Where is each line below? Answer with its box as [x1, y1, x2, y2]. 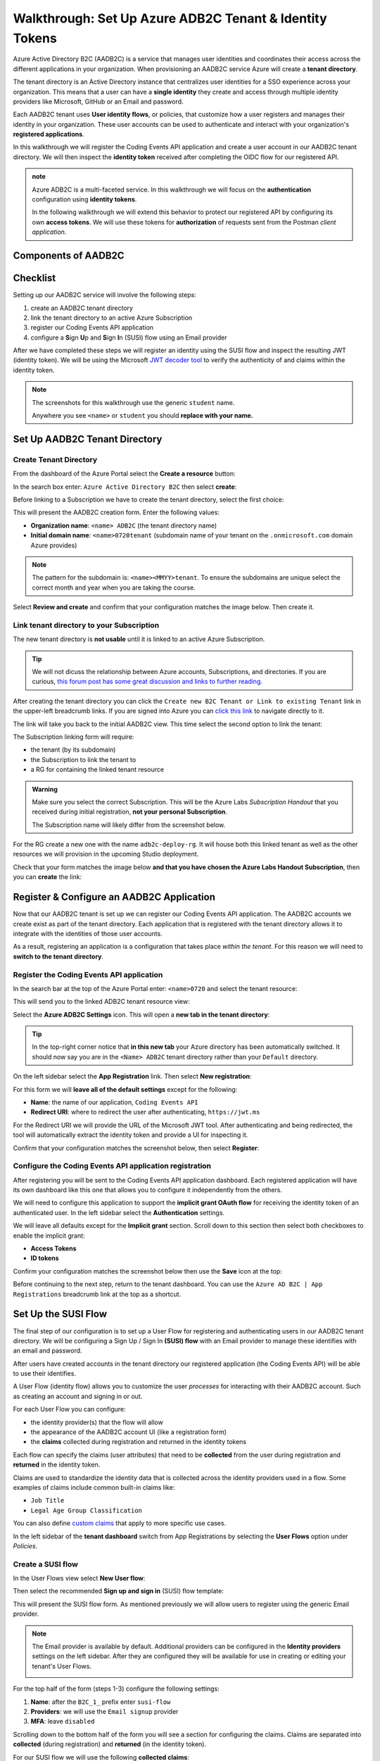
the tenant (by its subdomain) [30, 745, 116, 754]
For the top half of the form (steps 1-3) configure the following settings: [13, 1684, 220, 1693]
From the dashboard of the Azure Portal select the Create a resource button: [13, 469, 236, 478]
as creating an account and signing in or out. [13, 1392, 143, 1400]
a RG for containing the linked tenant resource [30, 765, 165, 774]
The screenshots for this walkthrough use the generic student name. [32, 398, 235, 406]
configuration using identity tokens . [32, 195, 137, 204]
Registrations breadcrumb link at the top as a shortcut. [13, 1290, 182, 1298]
